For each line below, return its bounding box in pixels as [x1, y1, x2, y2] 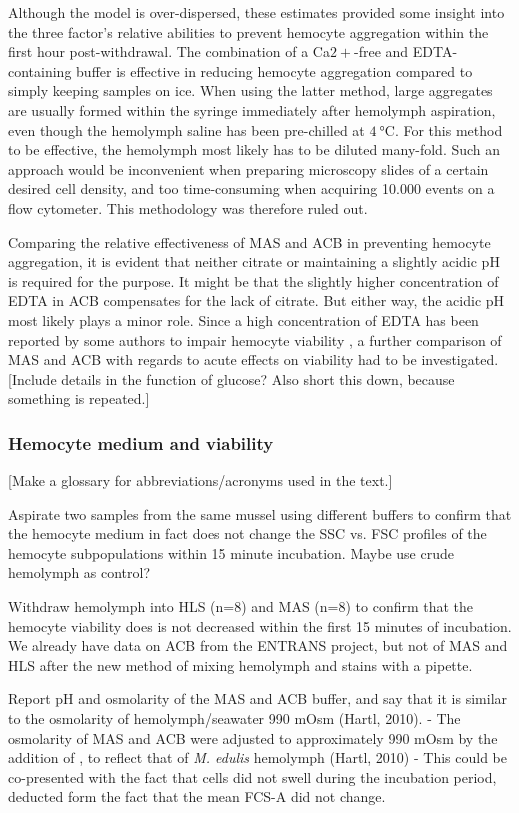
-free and [354, 41, 409, 62]
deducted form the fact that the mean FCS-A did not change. [8, 786, 386, 807]
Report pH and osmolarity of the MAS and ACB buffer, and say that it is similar [8, 688, 508, 709]
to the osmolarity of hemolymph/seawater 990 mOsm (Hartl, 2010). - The [8, 708, 461, 729]
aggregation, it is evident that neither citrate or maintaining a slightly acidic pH [8, 251, 500, 272]
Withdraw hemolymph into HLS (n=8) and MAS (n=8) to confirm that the [8, 596, 474, 617]
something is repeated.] [8, 388, 150, 409]
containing [8, 60, 72, 81]
